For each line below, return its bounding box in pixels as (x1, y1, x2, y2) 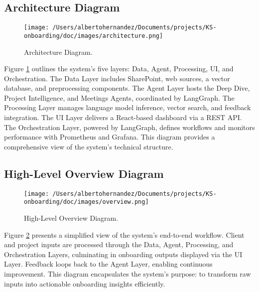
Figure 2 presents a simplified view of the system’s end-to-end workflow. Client (4, 229, 245, 240)
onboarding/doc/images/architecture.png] (24, 32, 163, 39)
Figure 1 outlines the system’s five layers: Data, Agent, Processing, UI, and (4, 63, 234, 74)
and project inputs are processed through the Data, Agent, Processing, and (4, 239, 234, 250)
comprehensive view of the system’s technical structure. (4, 141, 173, 151)
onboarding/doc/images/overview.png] (24, 198, 149, 206)
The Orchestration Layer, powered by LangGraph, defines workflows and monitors (4, 122, 255, 132)
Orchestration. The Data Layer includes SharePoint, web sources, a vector (4, 73, 230, 83)
